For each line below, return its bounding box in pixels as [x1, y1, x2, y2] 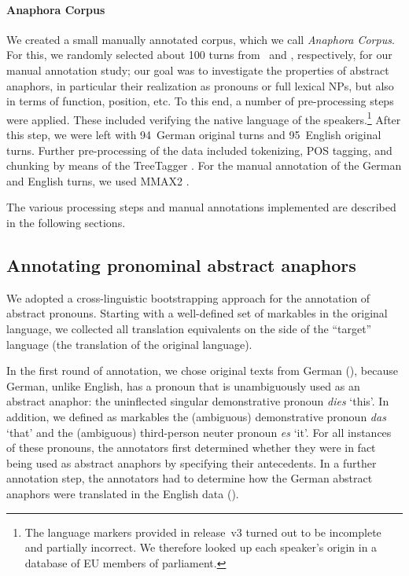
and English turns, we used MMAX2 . [6, 172, 190, 189]
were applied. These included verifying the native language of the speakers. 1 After [6, 108, 401, 127]
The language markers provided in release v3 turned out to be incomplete [24, 523, 381, 540]
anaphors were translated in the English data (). [6, 485, 239, 501]
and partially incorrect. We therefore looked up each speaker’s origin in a [24, 539, 378, 556]
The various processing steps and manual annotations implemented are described [6, 199, 396, 215]
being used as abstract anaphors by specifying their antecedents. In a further [6, 454, 377, 471]
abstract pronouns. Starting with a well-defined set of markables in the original [6, 305, 388, 321]
